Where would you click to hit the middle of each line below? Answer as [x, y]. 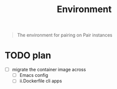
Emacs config [34, 75]
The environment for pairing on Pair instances [65, 35]
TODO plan [28, 55]
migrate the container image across [49, 70]
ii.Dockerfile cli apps [41, 81]
